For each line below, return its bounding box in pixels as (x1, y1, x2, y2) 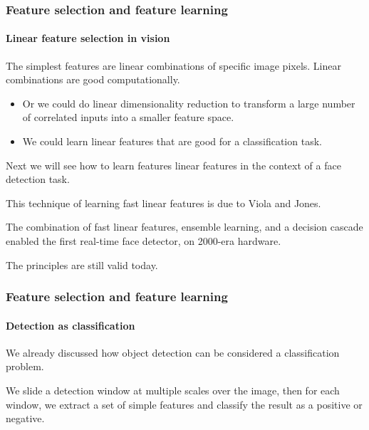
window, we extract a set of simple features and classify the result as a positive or (6, 397, 363, 411)
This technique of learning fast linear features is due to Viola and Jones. (6, 195, 321, 210)
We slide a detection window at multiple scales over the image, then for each (6, 383, 340, 397)
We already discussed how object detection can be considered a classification (6, 345, 340, 360)
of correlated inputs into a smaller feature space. (22, 110, 234, 125)
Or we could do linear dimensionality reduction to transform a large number (22, 95, 355, 110)
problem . (6, 359, 44, 374)
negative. (6, 411, 45, 426)
